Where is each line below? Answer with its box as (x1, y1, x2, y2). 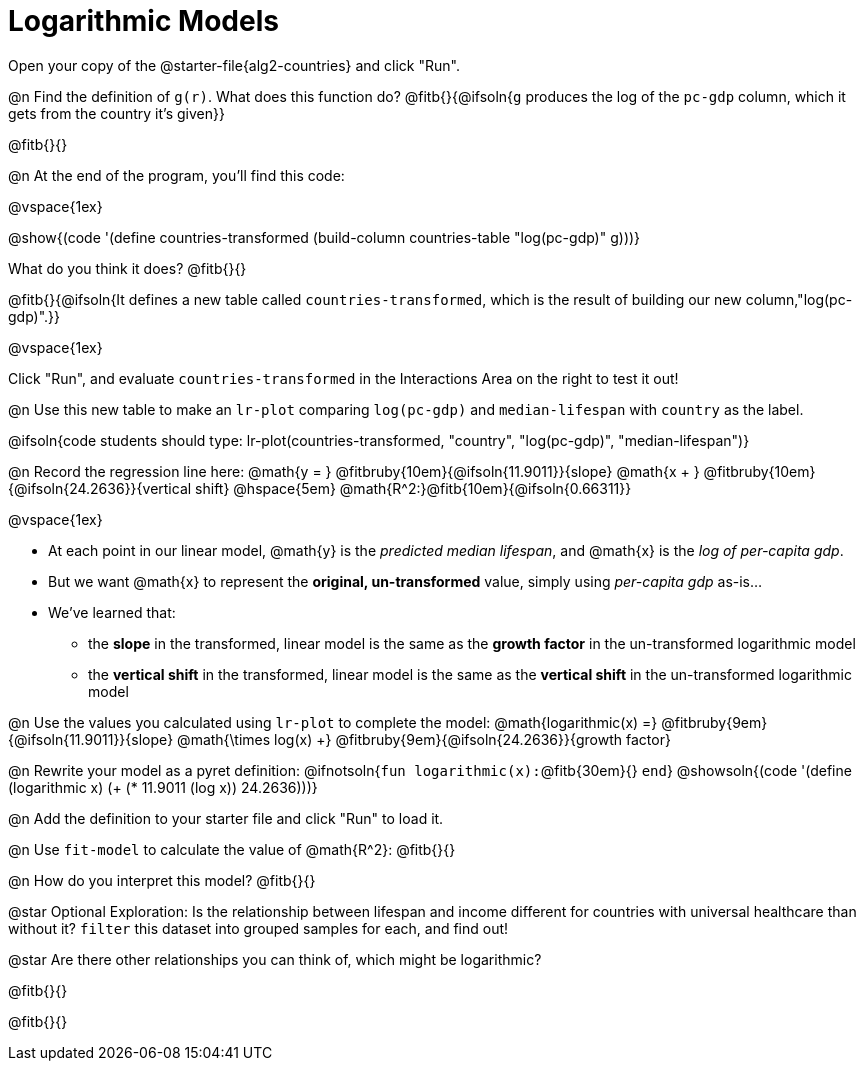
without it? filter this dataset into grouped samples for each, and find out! (8, 919, 509, 937)
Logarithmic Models (8, 4, 279, 38)
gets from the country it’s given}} (8, 104, 225, 122)
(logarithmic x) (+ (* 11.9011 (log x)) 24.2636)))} (8, 778, 318, 796)
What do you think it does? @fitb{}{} (8, 259, 247, 277)
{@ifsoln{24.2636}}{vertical (8, 479, 192, 497)
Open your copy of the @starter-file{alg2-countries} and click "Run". (8, 56, 460, 74)
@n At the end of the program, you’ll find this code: (8, 166, 345, 184)
